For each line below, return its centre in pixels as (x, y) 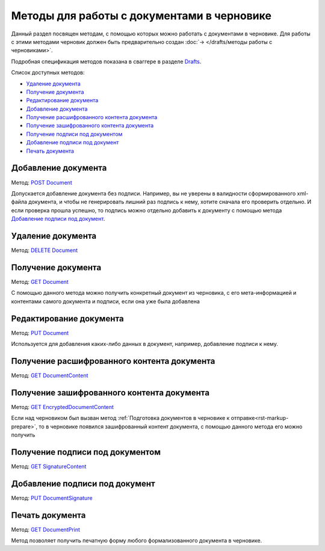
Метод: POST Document (42, 182)
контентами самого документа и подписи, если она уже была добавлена (105, 301)
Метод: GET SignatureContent (49, 466)
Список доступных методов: (48, 73)
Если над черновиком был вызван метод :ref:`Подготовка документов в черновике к (120, 418)
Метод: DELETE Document (45, 250)
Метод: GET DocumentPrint (46, 529)
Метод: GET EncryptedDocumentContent (63, 407)
